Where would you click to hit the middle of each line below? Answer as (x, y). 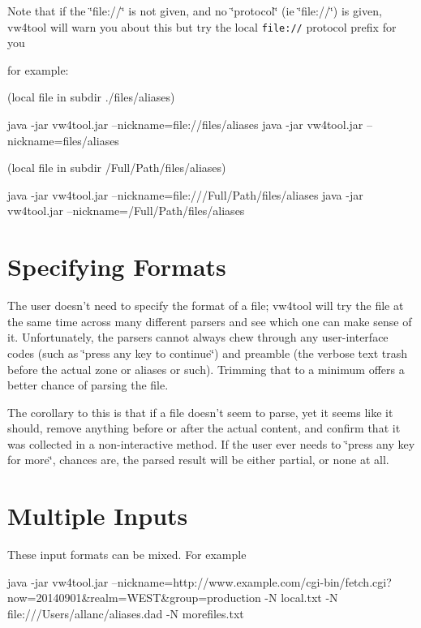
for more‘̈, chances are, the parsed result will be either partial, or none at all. (198, 460)
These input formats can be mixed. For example (127, 555)
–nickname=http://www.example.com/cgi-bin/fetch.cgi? (251, 581)
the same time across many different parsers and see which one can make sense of (210, 321)
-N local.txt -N (301, 598)
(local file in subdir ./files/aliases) (91, 97)
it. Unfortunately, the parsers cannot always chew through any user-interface (198, 337)
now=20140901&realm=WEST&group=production (134, 598)
